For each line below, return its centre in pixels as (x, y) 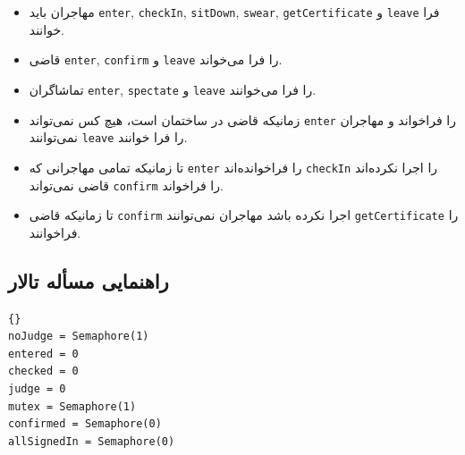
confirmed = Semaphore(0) (85, 424)
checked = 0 (43, 371)
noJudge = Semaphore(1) (79, 337)
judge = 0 (37, 389)
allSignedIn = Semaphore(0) (92, 441)
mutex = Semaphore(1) (72, 406)
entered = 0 (43, 354)
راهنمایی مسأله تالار (89, 280)
